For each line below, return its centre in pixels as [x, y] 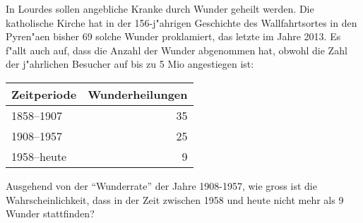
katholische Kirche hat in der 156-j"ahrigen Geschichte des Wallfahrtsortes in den [181, 22]
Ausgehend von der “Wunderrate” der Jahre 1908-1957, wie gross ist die [161, 185]
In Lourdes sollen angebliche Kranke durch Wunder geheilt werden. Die [160, 8]
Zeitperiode [44, 94]
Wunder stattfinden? [50, 213]
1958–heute [39, 156]
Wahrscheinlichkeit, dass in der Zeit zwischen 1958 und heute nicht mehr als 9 [175, 199]
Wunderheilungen [138, 94]
